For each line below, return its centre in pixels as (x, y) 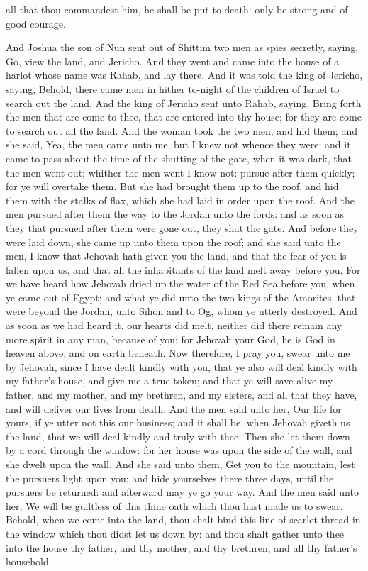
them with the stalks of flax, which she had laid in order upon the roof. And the (180, 200)
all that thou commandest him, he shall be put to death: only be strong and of (177, 9)
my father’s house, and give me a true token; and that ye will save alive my (169, 381)
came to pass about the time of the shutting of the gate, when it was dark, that (179, 158)
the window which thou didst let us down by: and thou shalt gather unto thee (175, 533)
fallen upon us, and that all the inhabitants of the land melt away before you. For (183, 269)
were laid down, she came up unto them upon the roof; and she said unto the (173, 242)
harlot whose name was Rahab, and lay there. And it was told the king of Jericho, (184, 75)
